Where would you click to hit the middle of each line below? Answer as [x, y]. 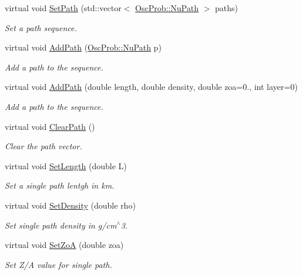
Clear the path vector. [43, 146]
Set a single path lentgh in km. [60, 185]
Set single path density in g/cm [61, 225]
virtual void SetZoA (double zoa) [64, 245]
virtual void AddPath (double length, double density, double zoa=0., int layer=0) [151, 87]
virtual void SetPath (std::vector [63, 8]
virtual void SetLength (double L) [66, 165]
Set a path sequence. [41, 27]
